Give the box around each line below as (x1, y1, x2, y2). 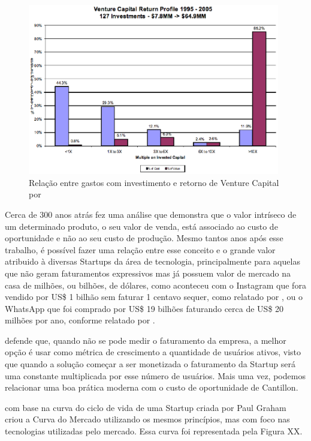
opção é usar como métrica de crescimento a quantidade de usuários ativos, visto (5, 346, 301, 358)
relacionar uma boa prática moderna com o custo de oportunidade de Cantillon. (5, 381, 298, 394)
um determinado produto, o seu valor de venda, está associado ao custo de (5, 220, 278, 232)
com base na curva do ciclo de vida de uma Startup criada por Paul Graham (5, 401, 286, 413)
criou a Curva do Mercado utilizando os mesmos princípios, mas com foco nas (5, 413, 290, 425)
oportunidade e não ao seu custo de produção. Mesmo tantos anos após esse (5, 232, 283, 244)
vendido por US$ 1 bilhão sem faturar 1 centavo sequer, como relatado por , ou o (5, 290, 303, 303)
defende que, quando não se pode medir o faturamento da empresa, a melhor (5, 334, 286, 346)
